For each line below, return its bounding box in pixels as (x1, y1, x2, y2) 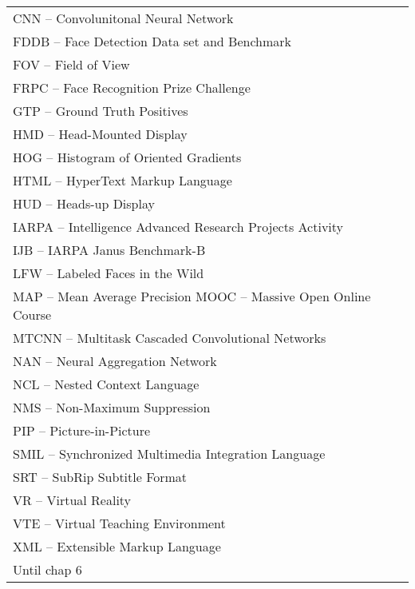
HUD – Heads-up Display (13, 194, 155, 213)
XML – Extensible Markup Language (13, 537, 221, 555)
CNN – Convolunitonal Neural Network (13, 9, 234, 27)
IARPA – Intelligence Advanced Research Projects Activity (13, 217, 344, 236)
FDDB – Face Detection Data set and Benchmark (13, 32, 291, 50)
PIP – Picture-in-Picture (13, 421, 151, 440)
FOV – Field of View (13, 55, 130, 74)
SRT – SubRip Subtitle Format (13, 468, 188, 486)
